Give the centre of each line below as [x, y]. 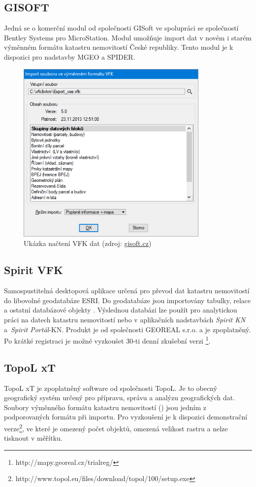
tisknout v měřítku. [33, 438]
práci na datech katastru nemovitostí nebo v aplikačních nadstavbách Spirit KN [125, 319]
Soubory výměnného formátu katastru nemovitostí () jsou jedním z [105, 407]
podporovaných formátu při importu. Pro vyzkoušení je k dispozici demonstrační [126, 417]
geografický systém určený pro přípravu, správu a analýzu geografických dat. [120, 398]
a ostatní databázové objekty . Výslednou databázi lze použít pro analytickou [121, 310]
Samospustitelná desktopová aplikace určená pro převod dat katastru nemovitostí [127, 291]
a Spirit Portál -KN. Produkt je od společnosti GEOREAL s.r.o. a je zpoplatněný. [127, 329]
